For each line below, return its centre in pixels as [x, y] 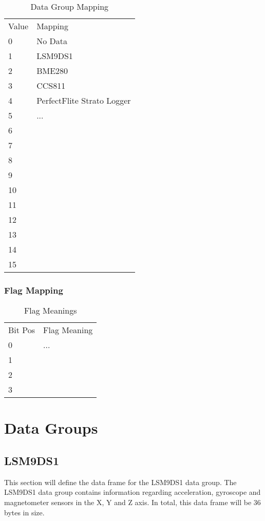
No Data [52, 41]
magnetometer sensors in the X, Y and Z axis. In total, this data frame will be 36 [132, 502]
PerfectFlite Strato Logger [84, 100]
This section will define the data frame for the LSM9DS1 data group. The [120, 482]
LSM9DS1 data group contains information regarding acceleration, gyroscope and [132, 492]
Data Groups [51, 428]
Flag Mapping [34, 290]
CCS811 [51, 85]
